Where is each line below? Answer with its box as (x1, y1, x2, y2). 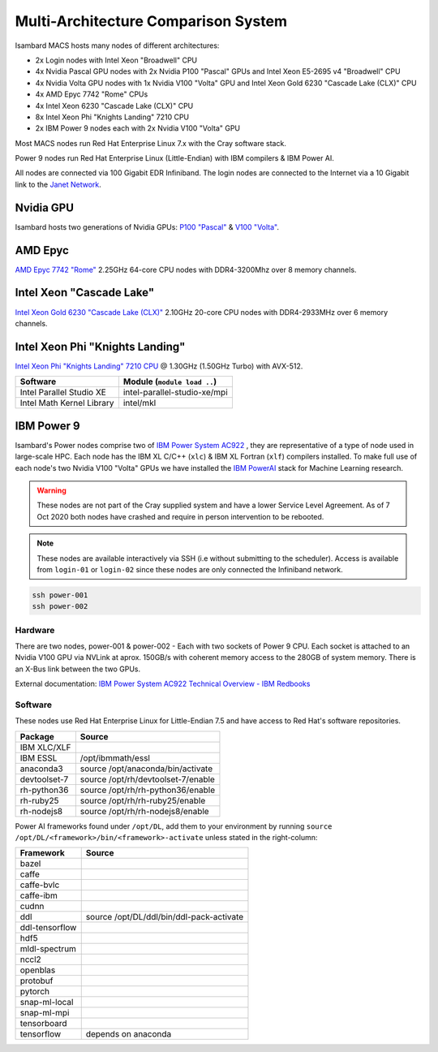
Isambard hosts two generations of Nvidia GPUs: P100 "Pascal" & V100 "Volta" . (15, 222, 280, 231)
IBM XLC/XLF (19, 741, 71, 752)
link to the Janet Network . (15, 179, 101, 189)
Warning (36, 485, 67, 495)
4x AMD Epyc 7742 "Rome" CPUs (35, 89, 148, 99)
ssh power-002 (32, 601, 88, 611)
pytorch (19, 986, 50, 998)
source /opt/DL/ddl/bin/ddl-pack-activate (85, 912, 244, 923)
